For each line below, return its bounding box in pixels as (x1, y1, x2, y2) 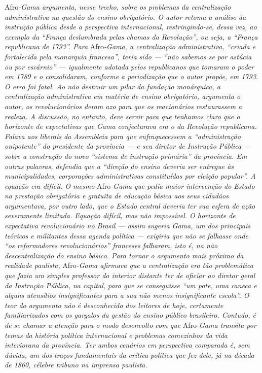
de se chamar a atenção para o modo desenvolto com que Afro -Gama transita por (5, 320, 256, 330)
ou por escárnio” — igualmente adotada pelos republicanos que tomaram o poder (5, 61, 254, 72)
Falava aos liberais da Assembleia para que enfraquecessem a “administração (5, 130, 241, 141)
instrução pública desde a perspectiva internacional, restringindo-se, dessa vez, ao (5, 21, 257, 32)
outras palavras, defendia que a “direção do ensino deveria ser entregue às (5, 160, 234, 171)
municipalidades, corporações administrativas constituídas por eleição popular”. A (5, 171, 256, 181)
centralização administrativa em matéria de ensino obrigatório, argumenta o (5, 91, 241, 101)
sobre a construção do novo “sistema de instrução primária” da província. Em (5, 150, 247, 161)
